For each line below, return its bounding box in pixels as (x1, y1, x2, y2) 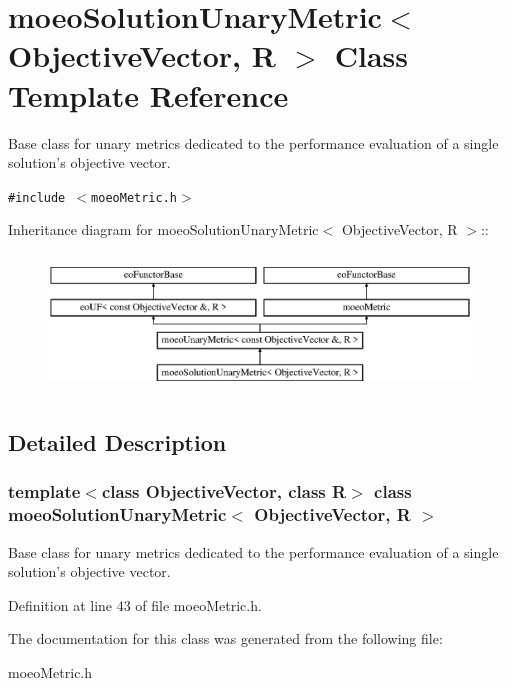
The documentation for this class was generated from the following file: (8, 628, 443, 649)
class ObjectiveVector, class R (101, 479, 347, 504)
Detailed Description (8, 427, 227, 458)
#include (8, 190, 66, 205)
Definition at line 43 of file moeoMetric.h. (8, 594, 262, 615)
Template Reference (8, 74, 289, 115)
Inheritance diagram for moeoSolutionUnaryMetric (8, 219, 319, 240)
